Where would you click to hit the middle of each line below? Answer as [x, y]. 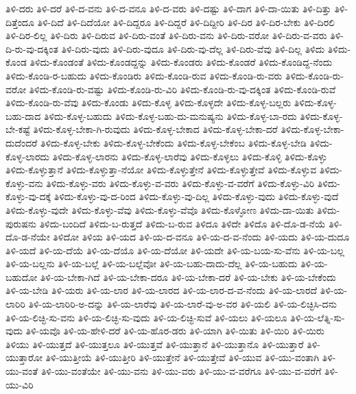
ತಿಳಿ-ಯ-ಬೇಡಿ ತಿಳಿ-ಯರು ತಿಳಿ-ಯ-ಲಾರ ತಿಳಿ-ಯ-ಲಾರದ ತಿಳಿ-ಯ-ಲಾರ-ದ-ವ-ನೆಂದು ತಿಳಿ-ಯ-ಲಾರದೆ [162, 290]
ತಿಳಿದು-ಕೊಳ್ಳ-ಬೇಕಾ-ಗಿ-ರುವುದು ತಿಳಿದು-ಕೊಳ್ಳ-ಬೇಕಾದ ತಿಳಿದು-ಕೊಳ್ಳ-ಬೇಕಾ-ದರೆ [155, 129]
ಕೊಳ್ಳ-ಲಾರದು [27, 156]
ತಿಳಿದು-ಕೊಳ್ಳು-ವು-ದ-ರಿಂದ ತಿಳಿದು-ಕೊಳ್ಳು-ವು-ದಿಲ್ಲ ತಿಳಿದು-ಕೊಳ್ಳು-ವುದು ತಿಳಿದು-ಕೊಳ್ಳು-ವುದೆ [196, 196]
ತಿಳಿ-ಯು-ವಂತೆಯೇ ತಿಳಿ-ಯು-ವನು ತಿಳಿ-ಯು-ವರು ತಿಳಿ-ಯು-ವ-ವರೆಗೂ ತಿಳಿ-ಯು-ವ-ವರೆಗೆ [181, 371]
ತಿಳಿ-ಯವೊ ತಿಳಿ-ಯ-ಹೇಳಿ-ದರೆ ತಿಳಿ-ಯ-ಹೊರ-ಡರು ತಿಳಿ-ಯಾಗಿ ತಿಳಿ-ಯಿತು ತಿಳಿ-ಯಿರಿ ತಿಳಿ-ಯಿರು [175, 331]
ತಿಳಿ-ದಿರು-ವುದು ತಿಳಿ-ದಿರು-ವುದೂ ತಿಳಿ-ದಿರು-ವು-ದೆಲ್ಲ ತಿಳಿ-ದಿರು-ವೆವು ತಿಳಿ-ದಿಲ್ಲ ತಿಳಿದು [193, 48]
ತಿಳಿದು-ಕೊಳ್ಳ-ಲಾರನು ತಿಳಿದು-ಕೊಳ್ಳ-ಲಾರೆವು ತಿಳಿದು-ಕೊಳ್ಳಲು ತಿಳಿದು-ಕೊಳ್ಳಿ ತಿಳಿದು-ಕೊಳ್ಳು [190, 156]
